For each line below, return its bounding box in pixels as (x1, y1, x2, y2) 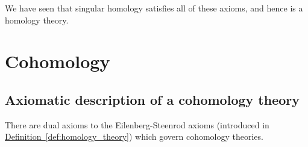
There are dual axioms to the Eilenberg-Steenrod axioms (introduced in (5, 118, 269, 131)
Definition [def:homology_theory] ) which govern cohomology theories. (5, 130, 263, 143)
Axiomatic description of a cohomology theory (5, 90, 300, 108)
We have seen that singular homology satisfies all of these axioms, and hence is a (5, 2, 303, 14)
